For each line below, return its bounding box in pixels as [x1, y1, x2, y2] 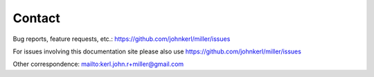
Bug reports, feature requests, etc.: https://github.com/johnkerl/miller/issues [12, 35, 231, 43]
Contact [12, 10, 60, 26]
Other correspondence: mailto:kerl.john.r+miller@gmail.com [12, 60, 184, 69]
